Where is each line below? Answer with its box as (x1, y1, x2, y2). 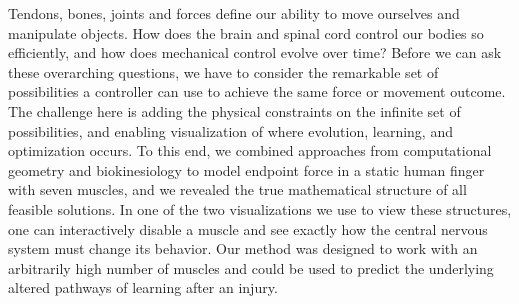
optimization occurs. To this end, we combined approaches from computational (8, 140, 492, 161)
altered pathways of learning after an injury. (8, 277, 278, 298)
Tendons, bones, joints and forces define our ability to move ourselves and (8, 3, 460, 23)
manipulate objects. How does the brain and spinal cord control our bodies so (8, 22, 484, 43)
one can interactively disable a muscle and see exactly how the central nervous (8, 218, 488, 239)
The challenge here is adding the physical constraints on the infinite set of (8, 100, 461, 121)
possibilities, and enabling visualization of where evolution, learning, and (8, 120, 453, 141)
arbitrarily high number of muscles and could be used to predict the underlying (8, 257, 494, 278)
